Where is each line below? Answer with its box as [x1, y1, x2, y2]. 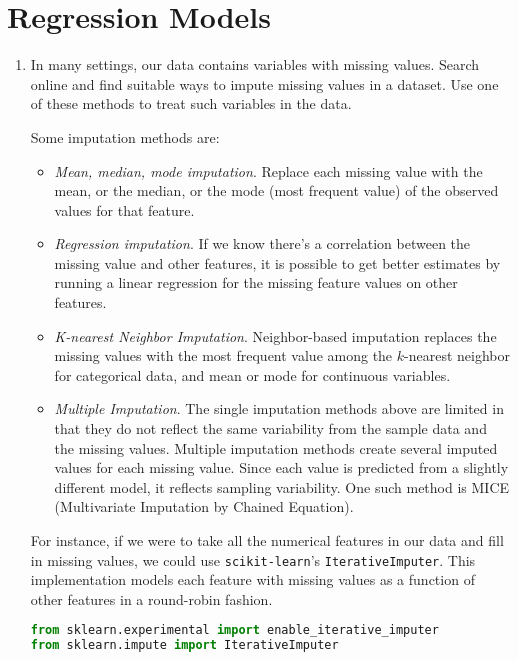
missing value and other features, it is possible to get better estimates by [54, 252, 501, 273]
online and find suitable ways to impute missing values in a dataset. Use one [30, 73, 499, 94]
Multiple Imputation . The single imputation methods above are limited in [54, 398, 504, 419]
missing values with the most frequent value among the [54, 345, 393, 366]
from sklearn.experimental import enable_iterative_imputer [30, 623, 439, 638]
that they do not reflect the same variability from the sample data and [54, 418, 487, 439]
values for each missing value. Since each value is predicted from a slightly [54, 457, 509, 478]
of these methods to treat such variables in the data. [30, 93, 352, 114]
